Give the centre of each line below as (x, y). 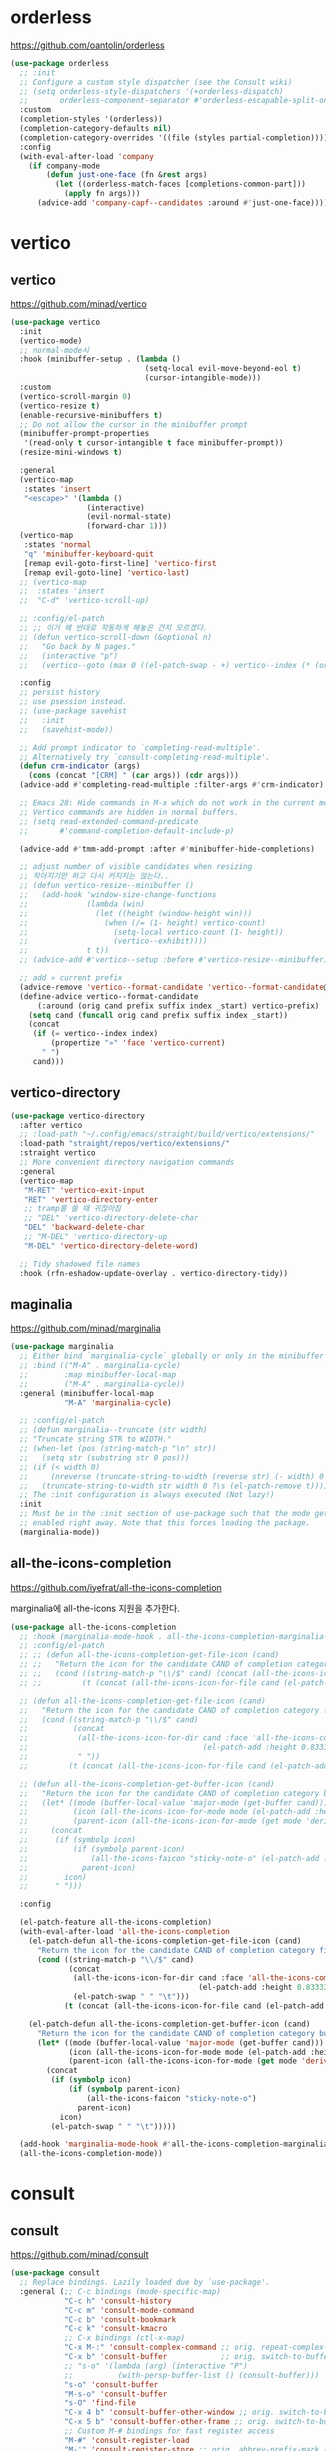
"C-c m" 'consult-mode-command (129, 2310)
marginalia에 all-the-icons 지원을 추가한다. (95, 1608)
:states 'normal (57, 545)
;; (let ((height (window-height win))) (136, 913)
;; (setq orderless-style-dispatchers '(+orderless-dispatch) (151, 91)
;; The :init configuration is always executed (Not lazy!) (147, 1495)
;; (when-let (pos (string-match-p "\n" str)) (118, 1449)
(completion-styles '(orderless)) (91, 119)
